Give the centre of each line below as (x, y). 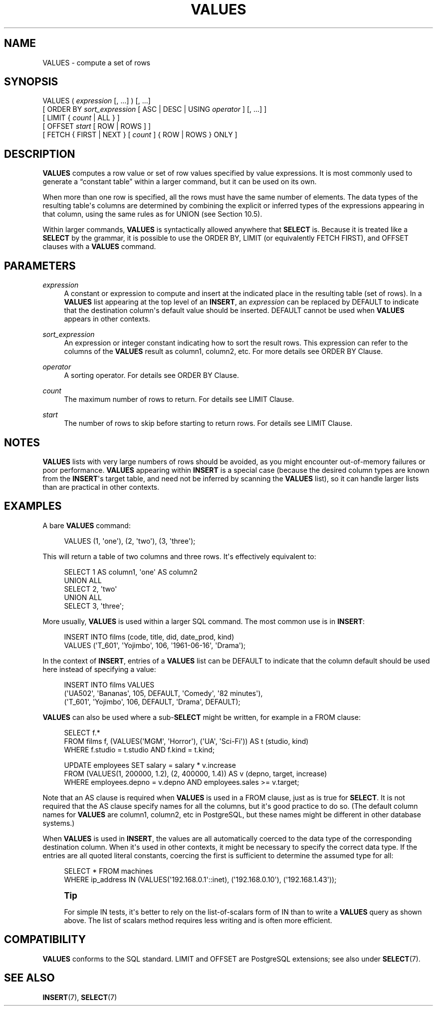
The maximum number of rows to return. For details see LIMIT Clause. (179, 399)
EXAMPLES (33, 506)
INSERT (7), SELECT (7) (80, 997)
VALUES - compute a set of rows (97, 62)
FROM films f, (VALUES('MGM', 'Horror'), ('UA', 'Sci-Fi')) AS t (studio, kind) (186, 741)
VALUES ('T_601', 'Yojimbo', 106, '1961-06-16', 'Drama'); (155, 645)
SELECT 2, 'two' (91, 589)
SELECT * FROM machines (109, 871)
